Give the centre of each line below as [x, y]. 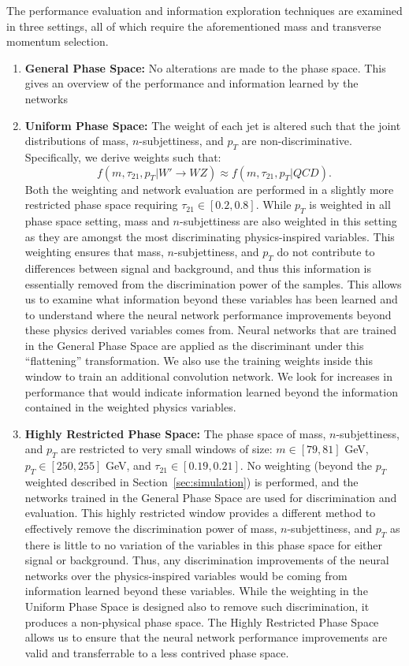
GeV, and [128, 465]
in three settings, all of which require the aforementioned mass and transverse [194, 26]
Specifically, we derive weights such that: [123, 156]
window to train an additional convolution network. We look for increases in [209, 376]
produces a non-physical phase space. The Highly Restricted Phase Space [202, 621]
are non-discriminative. [297, 141]
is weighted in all [350, 205]
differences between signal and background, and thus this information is [198, 268]
